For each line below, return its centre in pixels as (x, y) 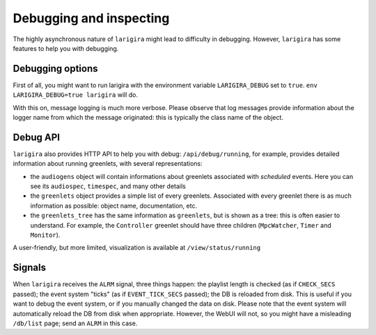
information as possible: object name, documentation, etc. (114, 205)
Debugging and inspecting (91, 18)
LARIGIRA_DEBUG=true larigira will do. (76, 95)
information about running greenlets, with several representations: (108, 164)
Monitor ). (45, 235)
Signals (30, 268)
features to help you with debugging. (66, 48)
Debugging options (55, 69)
